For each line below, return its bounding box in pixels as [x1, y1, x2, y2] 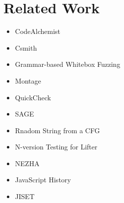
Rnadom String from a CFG [15, 125, 100, 135]
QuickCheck [15, 92, 51, 102]
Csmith [15, 42, 37, 53]
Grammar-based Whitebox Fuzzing [15, 59, 121, 69]
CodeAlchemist [15, 26, 61, 36]
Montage [15, 75, 41, 86]
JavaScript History [15, 174, 71, 185]
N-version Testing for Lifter [15, 142, 98, 152]
